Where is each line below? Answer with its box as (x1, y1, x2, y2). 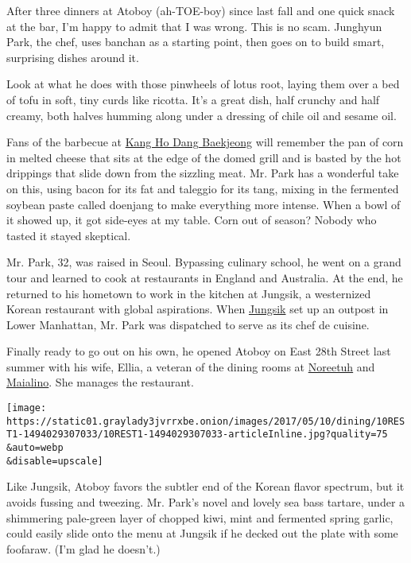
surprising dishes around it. (6, 49, 139, 65)
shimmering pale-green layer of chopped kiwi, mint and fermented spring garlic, (6, 509, 394, 526)
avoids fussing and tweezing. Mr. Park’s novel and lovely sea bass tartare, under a (6, 493, 405, 510)
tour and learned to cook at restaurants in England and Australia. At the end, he (6, 269, 403, 285)
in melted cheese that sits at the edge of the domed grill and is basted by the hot (6, 149, 401, 165)
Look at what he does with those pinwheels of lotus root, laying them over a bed (6, 76, 400, 92)
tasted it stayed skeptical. (6, 227, 131, 243)
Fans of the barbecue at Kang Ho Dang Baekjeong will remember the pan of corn (6, 134, 404, 150)
